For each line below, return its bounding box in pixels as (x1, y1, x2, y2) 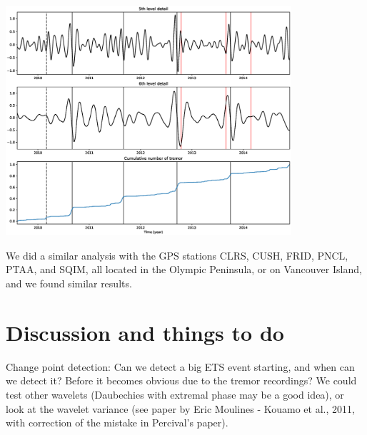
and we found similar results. (6, 276, 132, 291)
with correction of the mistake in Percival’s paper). (6, 415, 228, 430)
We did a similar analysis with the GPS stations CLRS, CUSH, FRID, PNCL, (6, 247, 348, 262)
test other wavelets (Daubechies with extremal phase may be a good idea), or (6, 387, 344, 401)
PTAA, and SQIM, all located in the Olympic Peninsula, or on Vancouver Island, (6, 262, 362, 277)
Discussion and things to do (6, 317, 284, 347)
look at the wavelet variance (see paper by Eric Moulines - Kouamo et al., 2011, (6, 401, 355, 416)
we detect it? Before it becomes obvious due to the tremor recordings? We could (6, 373, 357, 388)
